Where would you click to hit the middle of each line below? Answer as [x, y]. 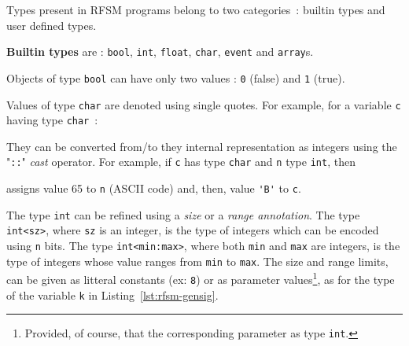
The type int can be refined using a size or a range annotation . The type [183, 214]
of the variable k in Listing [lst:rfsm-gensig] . [112, 294]
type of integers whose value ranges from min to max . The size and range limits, [197, 261]
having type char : [52, 120]
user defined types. [52, 25]
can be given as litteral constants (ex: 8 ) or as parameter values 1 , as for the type [201, 278]
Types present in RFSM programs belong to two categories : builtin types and [196, 9]
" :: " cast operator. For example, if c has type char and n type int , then [181, 162]
